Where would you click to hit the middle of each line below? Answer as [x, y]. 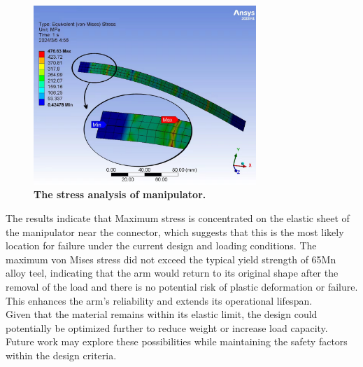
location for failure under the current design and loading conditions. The [161, 245]
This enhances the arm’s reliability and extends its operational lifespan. [159, 300]
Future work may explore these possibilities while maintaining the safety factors [177, 341]
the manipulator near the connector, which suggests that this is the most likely [175, 231]
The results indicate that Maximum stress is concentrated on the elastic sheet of [178, 218]
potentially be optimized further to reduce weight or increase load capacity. [167, 327]
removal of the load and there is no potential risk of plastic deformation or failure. [182, 287]
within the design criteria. [61, 355]
